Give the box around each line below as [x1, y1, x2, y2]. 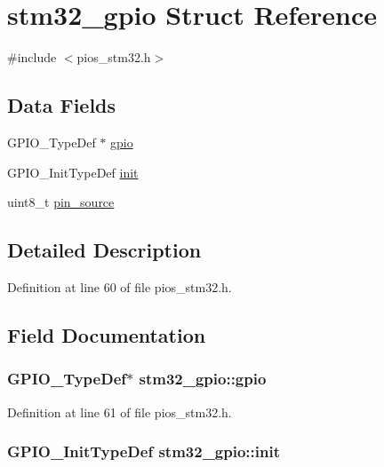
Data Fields [7, 91, 116, 119]
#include [7, 48, 57, 67]
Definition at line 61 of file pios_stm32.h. [7, 402, 232, 421]
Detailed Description [7, 236, 202, 264]
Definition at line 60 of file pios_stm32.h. [7, 277, 232, 296]
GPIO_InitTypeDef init [7, 162, 139, 181]
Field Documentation [7, 321, 206, 348]
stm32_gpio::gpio [139, 368, 267, 390]
